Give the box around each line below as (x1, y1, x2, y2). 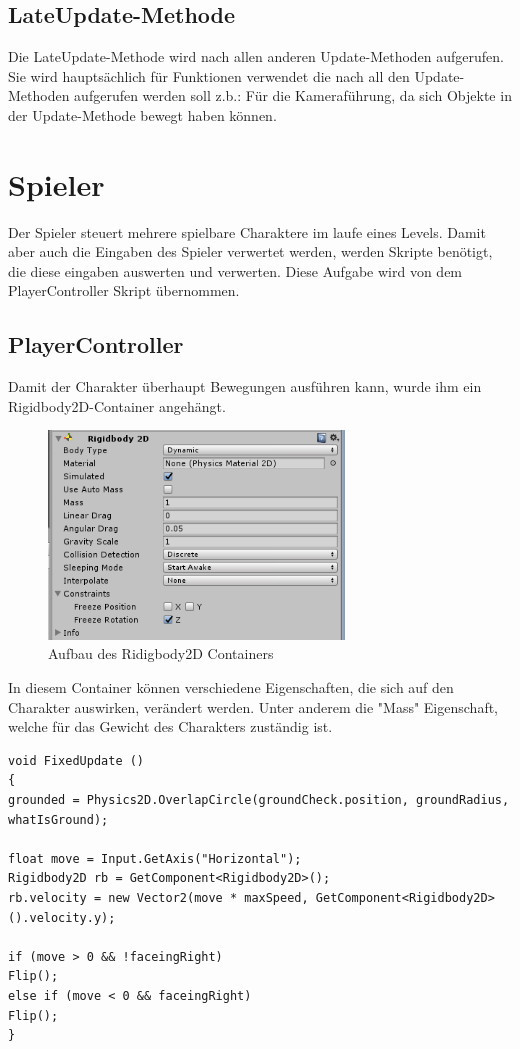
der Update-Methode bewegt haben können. (8, 104, 277, 125)
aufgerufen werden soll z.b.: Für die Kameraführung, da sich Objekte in (74, 85, 512, 106)
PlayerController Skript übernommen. (8, 280, 240, 301)
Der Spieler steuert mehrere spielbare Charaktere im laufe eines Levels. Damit (8, 221, 486, 242)
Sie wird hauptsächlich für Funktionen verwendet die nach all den (8, 65, 410, 86)
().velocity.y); (8, 910, 116, 925)
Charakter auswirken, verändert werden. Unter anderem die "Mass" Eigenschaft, (8, 696, 499, 717)
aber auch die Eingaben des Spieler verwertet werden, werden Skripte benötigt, (8, 241, 493, 262)
